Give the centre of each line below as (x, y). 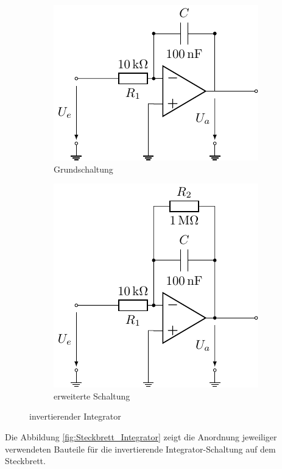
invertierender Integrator (75, 416)
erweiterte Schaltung (92, 396)
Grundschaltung (83, 169)
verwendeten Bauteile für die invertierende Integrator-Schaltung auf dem (140, 449)
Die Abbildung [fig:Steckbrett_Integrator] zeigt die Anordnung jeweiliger (141, 436)
